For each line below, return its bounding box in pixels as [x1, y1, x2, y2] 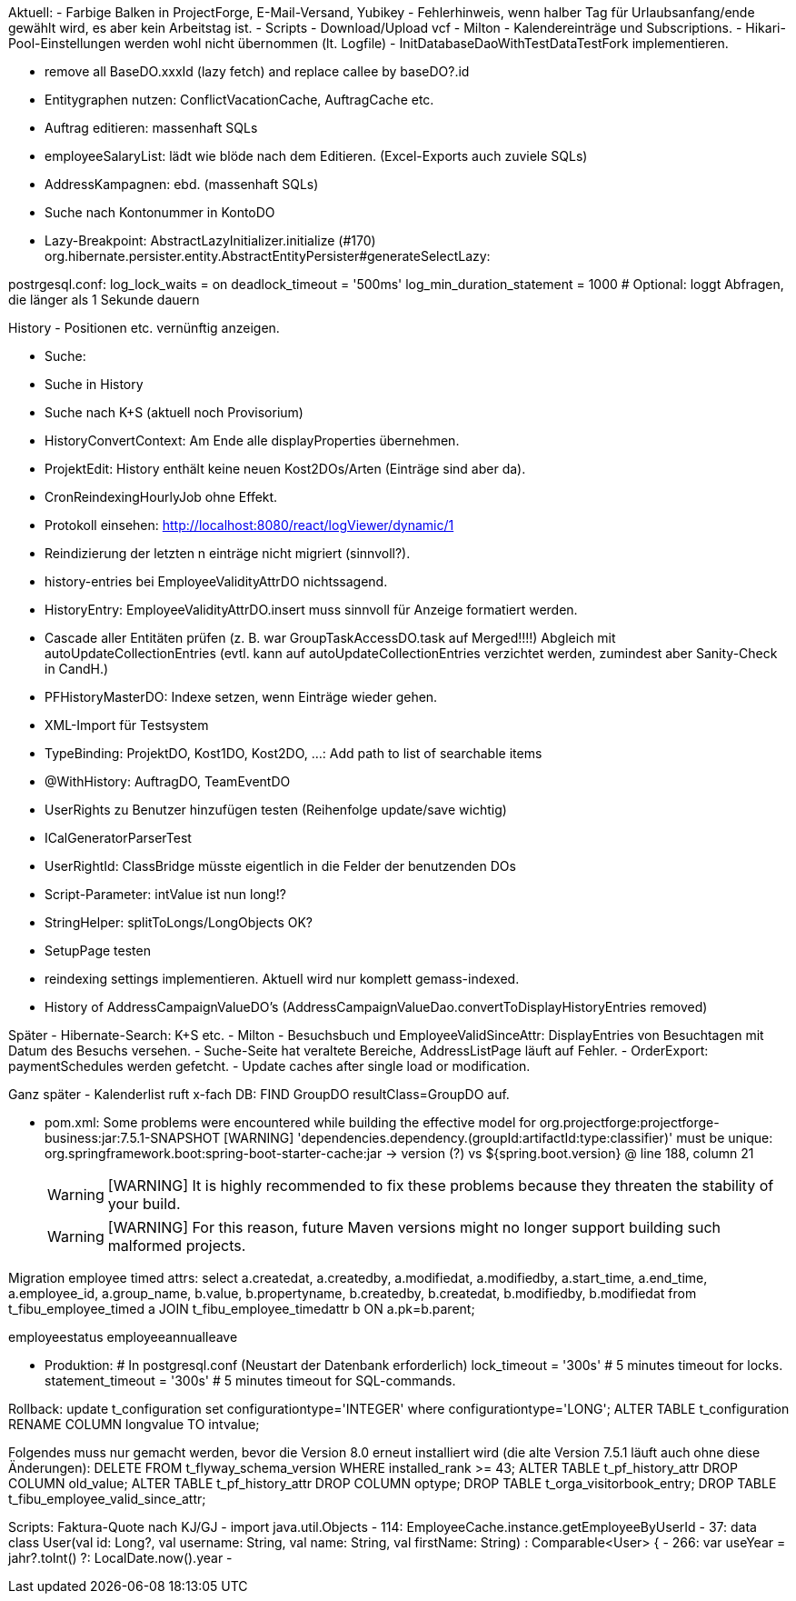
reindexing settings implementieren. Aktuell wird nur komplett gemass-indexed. [45, 971, 520, 986]
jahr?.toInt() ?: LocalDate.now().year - [8, 1550, 233, 1566]
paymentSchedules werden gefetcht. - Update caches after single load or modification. [8, 1058, 531, 1074]
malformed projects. [107, 1236, 246, 1255]
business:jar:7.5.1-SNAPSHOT [45, 1130, 221, 1146]
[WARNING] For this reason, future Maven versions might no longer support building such [107, 1218, 721, 1236]
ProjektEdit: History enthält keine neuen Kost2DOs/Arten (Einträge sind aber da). [45, 461, 526, 476]
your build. [107, 1195, 181, 1213]
